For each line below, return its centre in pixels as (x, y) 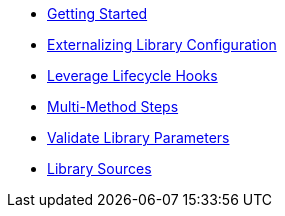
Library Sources (99, 168)
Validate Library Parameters (138, 137)
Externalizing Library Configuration (162, 44)
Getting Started (97, 13)
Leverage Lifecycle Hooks (132, 75)
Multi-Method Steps (113, 106)
